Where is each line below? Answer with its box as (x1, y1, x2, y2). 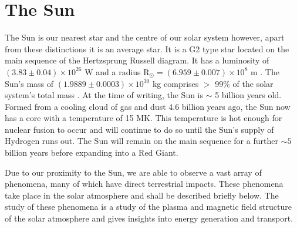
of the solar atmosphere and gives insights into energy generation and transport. (5, 212, 293, 224)
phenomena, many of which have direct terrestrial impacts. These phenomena (5, 177, 283, 190)
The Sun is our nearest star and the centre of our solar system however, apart (5, 31, 285, 43)
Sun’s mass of (5, 77, 54, 89)
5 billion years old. (215, 89, 282, 101)
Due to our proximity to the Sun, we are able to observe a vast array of (5, 166, 262, 178)
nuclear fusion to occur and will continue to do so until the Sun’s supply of (5, 123, 274, 135)
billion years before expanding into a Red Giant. (5, 146, 178, 159)
